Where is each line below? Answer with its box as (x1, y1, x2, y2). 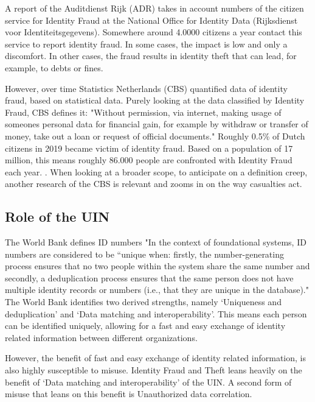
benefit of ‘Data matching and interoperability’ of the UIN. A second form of (5, 375, 292, 388)
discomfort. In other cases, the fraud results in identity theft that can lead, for (5, 49, 297, 62)
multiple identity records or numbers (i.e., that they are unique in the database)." (5, 283, 309, 296)
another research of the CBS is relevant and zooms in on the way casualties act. (5, 177, 302, 190)
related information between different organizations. (5, 331, 198, 344)
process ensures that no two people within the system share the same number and (5, 259, 310, 272)
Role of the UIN (5, 207, 110, 226)
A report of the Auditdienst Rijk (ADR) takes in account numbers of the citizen (5, 2, 304, 14)
